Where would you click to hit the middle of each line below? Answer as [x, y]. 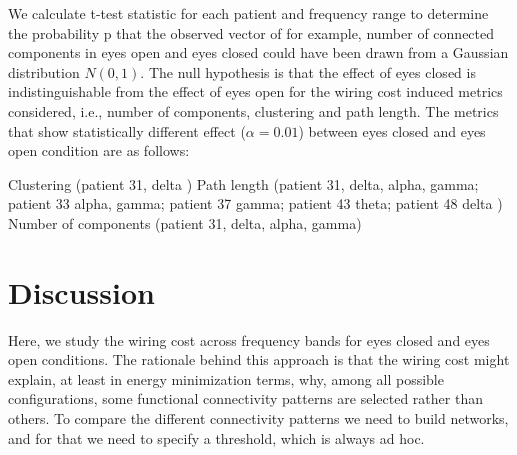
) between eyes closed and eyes [392, 130]
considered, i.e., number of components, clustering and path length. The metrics [253, 110]
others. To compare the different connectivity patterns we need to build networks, [258, 418]
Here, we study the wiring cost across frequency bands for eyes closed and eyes [249, 339]
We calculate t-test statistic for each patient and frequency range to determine [248, 13]
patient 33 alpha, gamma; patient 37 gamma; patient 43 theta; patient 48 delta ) [255, 203]
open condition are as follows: [99, 150]
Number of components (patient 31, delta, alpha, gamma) [185, 222]
